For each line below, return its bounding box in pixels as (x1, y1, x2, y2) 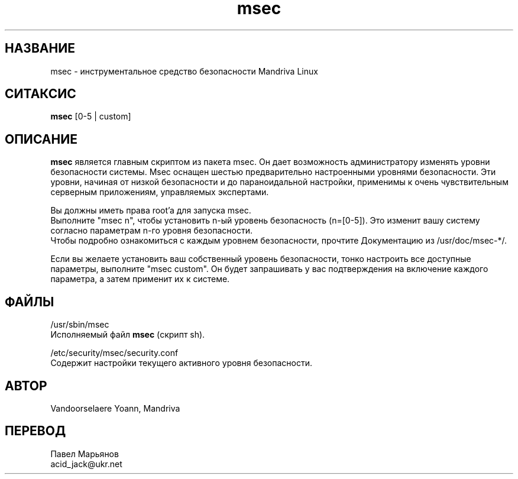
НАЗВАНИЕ (5, 41, 75, 56)
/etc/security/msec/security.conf (50, 348, 179, 358)
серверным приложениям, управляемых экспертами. (50, 187, 269, 198)
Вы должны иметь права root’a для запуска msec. (50, 205, 251, 216)
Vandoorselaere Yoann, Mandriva (50, 403, 180, 413)
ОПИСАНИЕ (5, 131, 77, 147)
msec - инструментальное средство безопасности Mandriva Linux (50, 66, 318, 76)
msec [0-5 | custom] (50, 111, 131, 122)
